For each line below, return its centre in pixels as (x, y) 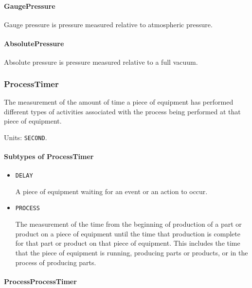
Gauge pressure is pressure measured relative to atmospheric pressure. (108, 24)
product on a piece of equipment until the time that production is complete (128, 233)
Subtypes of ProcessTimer (49, 156)
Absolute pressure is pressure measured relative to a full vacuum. (101, 62)
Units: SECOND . (26, 137)
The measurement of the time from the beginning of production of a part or (128, 224)
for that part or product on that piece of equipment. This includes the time (128, 243)
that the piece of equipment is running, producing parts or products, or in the (132, 252)
